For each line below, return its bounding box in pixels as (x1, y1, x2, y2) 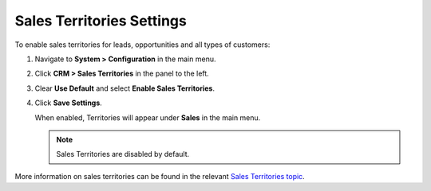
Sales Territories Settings (14, 12, 187, 29)
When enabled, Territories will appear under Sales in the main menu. (34, 112, 261, 123)
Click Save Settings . (34, 98, 103, 107)
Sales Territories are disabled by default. (56, 150, 190, 159)
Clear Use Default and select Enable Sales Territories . (34, 84, 215, 93)
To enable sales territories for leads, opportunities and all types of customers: (14, 40, 271, 49)
